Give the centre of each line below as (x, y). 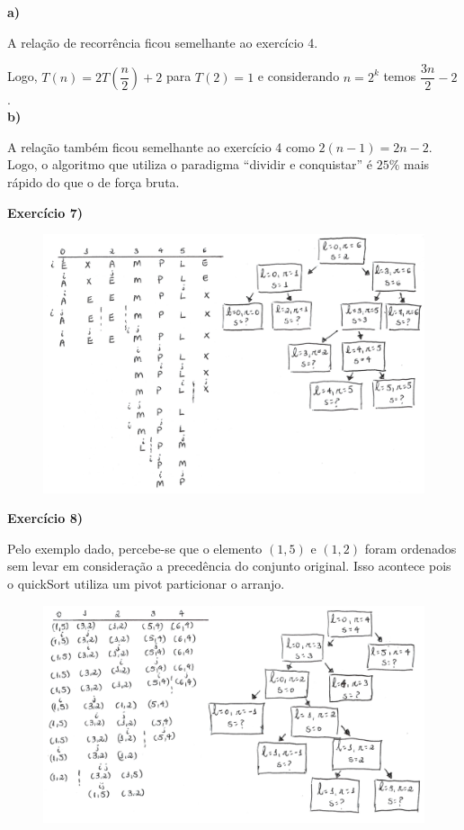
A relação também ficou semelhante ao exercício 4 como (161, 146)
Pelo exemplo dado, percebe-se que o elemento (135, 548)
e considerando (299, 76)
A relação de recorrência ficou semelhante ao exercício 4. (163, 42)
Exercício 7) (45, 212)
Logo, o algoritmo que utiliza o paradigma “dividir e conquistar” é (190, 164)
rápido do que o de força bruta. (94, 182)
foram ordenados (410, 548)
